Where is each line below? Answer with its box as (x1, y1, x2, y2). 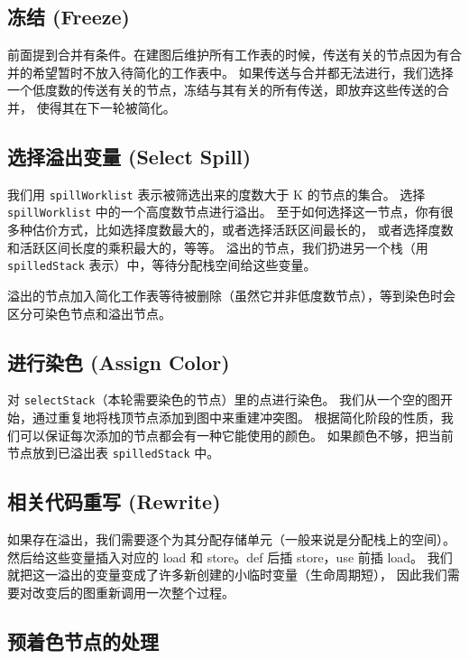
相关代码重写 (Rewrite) (7, 487, 221, 515)
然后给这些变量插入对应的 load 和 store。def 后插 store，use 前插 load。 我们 (7, 547, 453, 566)
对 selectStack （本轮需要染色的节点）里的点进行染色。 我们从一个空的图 (7, 390, 441, 409)
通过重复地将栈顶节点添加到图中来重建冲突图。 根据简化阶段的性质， (32, 407, 441, 426)
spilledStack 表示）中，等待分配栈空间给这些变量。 (7, 255, 317, 274)
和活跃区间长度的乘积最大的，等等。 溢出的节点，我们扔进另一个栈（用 (7, 237, 428, 256)
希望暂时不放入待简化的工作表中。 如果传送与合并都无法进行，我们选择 (32, 62, 454, 81)
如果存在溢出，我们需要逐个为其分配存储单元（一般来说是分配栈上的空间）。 (7, 530, 455, 549)
